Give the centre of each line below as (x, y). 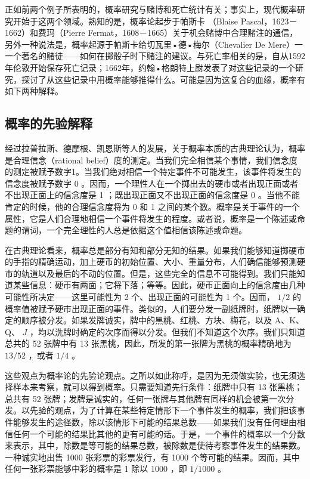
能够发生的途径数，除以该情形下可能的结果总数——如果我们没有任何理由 (155, 422)
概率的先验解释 (49, 123)
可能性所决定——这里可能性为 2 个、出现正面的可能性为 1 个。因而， (140, 297)
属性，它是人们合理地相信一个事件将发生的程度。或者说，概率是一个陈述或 (151, 218)
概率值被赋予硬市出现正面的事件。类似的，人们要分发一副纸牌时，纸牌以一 (151, 308)
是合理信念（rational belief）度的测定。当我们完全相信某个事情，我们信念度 (151, 160)
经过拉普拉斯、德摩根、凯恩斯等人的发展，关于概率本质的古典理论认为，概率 (155, 148)
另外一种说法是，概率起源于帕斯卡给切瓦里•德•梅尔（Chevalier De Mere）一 (154, 44)
